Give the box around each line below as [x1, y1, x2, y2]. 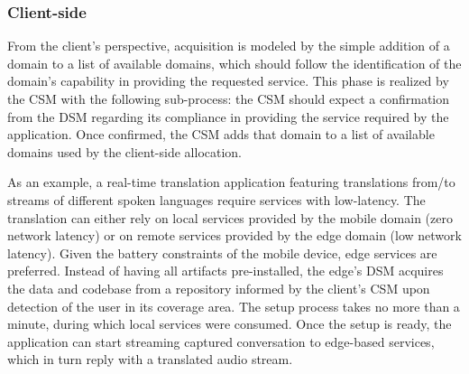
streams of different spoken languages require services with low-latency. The [7, 190, 426, 209]
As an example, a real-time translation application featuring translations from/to [7, 173, 455, 192]
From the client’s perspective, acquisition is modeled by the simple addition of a [7, 36, 450, 55]
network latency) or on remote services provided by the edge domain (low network [7, 226, 462, 245]
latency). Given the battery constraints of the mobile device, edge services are [7, 243, 437, 262]
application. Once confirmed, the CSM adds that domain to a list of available [7, 125, 435, 144]
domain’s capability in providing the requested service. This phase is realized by [7, 71, 449, 90]
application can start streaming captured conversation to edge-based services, [7, 332, 435, 351]
